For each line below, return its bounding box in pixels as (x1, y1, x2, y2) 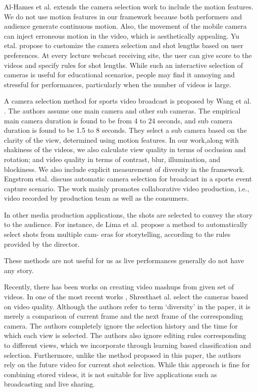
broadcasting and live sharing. (4, 379, 95, 389)
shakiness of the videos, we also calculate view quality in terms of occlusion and (4, 144, 246, 155)
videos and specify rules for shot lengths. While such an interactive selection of (4, 59, 243, 70)
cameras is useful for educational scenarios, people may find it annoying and (4, 69, 235, 80)
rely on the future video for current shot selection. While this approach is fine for (4, 359, 250, 370)
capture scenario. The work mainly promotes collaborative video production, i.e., (4, 183, 250, 193)
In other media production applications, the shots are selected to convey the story (4, 209, 253, 220)
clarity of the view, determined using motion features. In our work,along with (4, 134, 239, 145)
